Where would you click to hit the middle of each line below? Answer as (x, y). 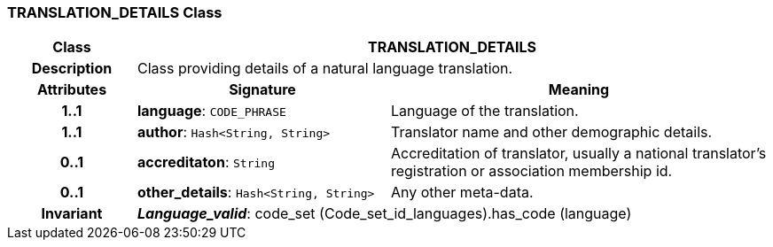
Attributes (72, 90)
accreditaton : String (206, 162)
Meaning (579, 90)
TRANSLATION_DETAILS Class (115, 12)
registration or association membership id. (531, 171)
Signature (262, 90)
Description (72, 69)
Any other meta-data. (462, 193)
